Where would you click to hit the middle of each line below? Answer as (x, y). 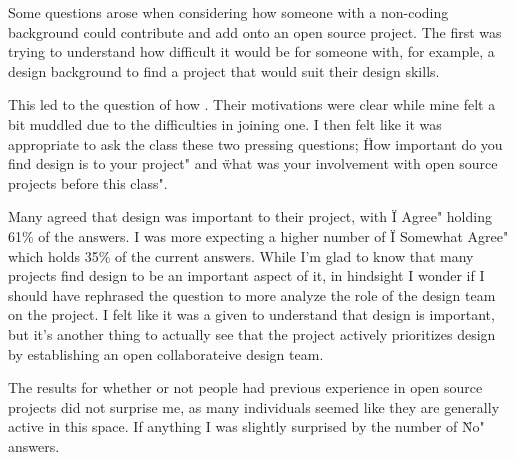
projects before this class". (88, 182)
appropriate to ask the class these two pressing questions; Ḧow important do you (255, 143)
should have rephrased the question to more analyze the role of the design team (252, 294)
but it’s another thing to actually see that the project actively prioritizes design (252, 333)
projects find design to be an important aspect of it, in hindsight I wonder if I (246, 275)
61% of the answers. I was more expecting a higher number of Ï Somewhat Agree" (258, 235)
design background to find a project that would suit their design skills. (224, 70)
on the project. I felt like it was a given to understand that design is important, (251, 314)
